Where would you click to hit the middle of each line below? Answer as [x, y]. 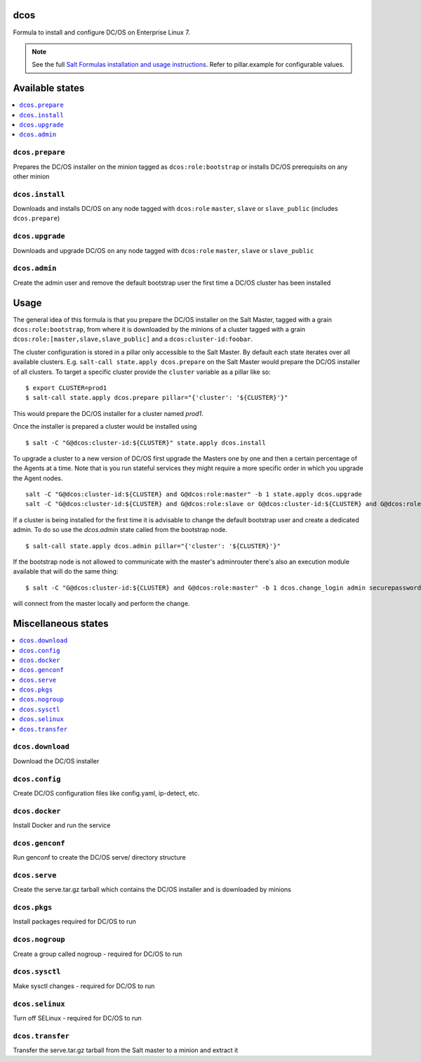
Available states [49, 88]
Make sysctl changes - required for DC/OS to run [84, 986]
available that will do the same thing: [66, 571]
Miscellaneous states [61, 624]
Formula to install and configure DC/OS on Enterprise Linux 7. [102, 32]
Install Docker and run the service [62, 825]
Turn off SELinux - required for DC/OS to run [77, 1018]
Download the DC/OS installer [56, 761]
